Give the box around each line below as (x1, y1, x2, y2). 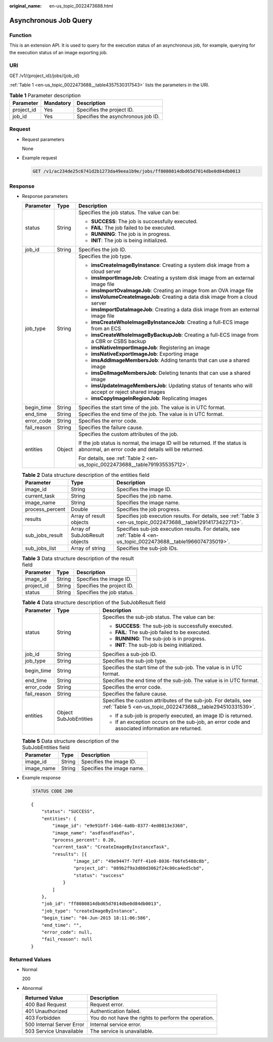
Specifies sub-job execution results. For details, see (116, 525, 240, 532)
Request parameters (22, 136, 65, 142)
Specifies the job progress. (116, 505, 181, 512)
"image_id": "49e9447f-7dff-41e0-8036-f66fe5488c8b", (73, 858, 210, 864)
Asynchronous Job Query (9, 16, 93, 25)
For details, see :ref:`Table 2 (78, 455, 145, 462)
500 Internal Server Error (25, 1021, 84, 1028)
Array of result (71, 512, 106, 519)
